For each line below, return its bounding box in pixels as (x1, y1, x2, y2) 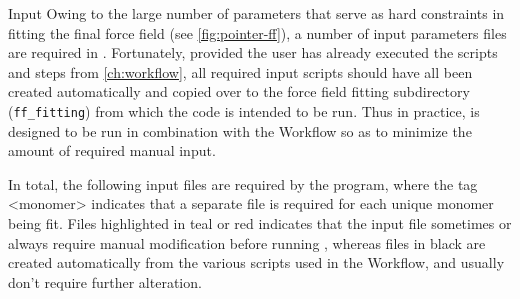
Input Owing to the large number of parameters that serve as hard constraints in (8, 3, 505, 23)
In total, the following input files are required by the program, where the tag (8, 173, 478, 194)
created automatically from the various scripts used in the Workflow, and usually (8, 252, 505, 273)
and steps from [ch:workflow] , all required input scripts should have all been (8, 61, 473, 82)
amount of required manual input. (8, 140, 216, 161)
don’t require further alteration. (8, 271, 202, 292)
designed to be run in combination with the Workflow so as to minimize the (8, 120, 472, 141)
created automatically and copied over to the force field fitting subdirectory (8, 81, 470, 102)
